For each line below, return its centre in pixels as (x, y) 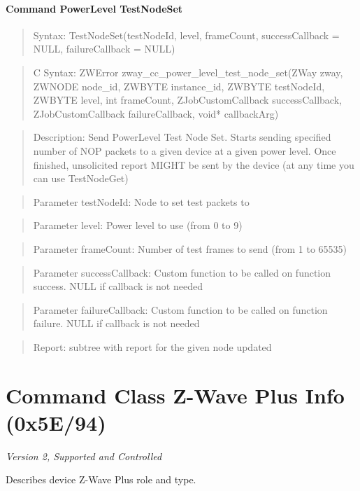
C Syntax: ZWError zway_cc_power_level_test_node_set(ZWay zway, (188, 72)
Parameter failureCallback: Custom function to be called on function (180, 309)
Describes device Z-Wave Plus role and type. (101, 479)
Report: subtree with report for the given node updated (152, 346)
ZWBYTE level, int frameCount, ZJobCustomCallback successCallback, (187, 100)
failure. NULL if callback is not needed (116, 323)
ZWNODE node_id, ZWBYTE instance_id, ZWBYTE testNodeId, (179, 86)
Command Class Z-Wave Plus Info (175, 395)
